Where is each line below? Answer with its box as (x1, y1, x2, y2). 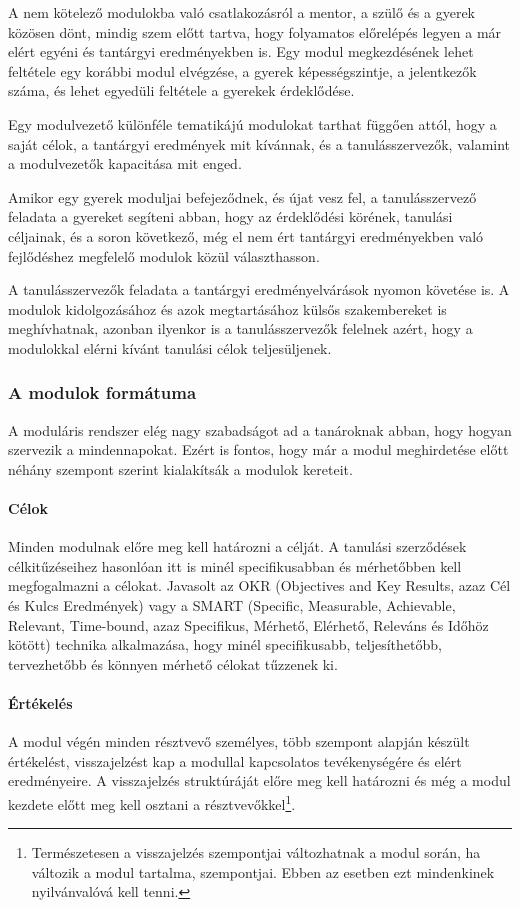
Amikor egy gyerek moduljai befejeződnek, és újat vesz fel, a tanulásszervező (8, 186, 477, 207)
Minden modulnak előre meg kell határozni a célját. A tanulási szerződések (8, 536, 467, 557)
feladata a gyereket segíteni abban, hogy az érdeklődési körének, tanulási (8, 206, 453, 227)
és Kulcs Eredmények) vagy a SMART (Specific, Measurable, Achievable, (8, 595, 456, 616)
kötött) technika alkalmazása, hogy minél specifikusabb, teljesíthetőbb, (8, 634, 442, 655)
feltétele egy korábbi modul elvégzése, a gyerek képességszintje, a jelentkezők (8, 60, 477, 81)
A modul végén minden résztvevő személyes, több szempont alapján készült (8, 731, 470, 752)
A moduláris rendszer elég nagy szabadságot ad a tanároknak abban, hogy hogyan (8, 419, 512, 440)
